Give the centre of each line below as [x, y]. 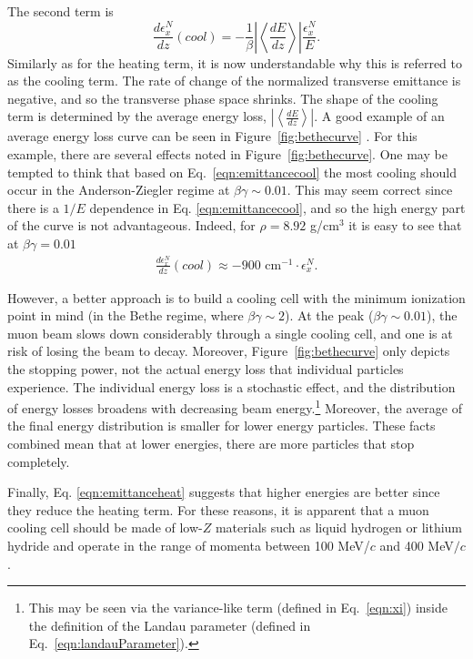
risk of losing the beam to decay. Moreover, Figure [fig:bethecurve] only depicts [229, 351]
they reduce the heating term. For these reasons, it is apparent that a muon [218, 509]
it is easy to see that [405, 225]
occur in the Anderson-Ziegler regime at [119, 190]
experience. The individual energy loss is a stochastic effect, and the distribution [231, 386]
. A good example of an [379, 116]
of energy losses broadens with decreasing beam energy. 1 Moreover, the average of [235, 406]
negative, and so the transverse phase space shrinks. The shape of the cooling [223, 98]
